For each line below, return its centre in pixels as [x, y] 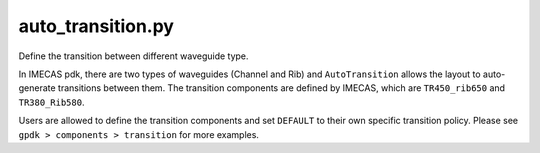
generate [37, 88]
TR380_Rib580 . [51, 102]
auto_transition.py [96, 26]
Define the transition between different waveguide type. [133, 56]
